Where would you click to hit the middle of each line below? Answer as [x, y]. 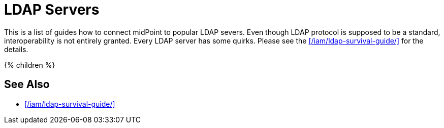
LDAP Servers [52, 10]
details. [16, 49]
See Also [27, 84]
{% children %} [30, 65]
